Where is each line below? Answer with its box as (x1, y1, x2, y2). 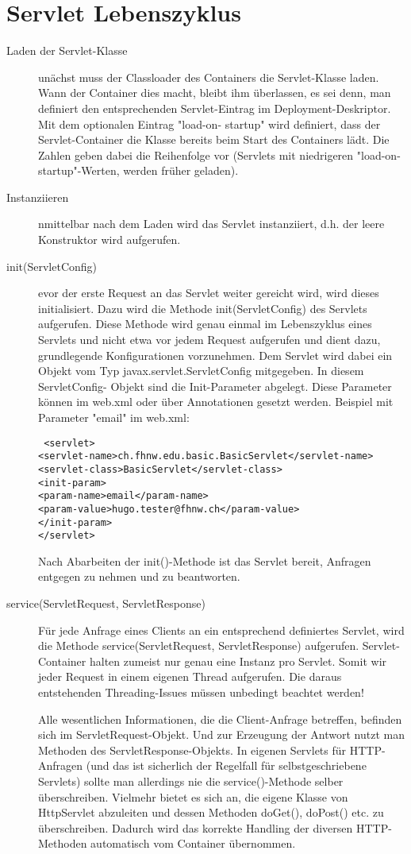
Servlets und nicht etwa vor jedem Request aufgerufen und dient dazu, (38, 331, 381, 348)
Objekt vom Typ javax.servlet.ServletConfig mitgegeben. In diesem (38, 362, 364, 379)
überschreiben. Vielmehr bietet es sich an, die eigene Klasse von (38, 788, 348, 805)
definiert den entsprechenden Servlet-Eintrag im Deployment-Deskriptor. (38, 99, 391, 116)
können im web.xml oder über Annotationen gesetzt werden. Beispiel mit (38, 393, 394, 410)
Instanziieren (6, 188, 69, 205)
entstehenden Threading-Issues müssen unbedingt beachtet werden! (38, 684, 364, 700)
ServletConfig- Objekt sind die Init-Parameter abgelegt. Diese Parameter (38, 377, 392, 394)
